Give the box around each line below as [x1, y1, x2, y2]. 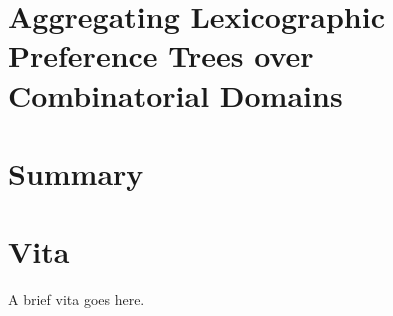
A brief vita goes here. [8, 289, 145, 310]
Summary [8, 152, 144, 193]
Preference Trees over [8, 35, 314, 76]
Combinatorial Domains [8, 74, 343, 115]
